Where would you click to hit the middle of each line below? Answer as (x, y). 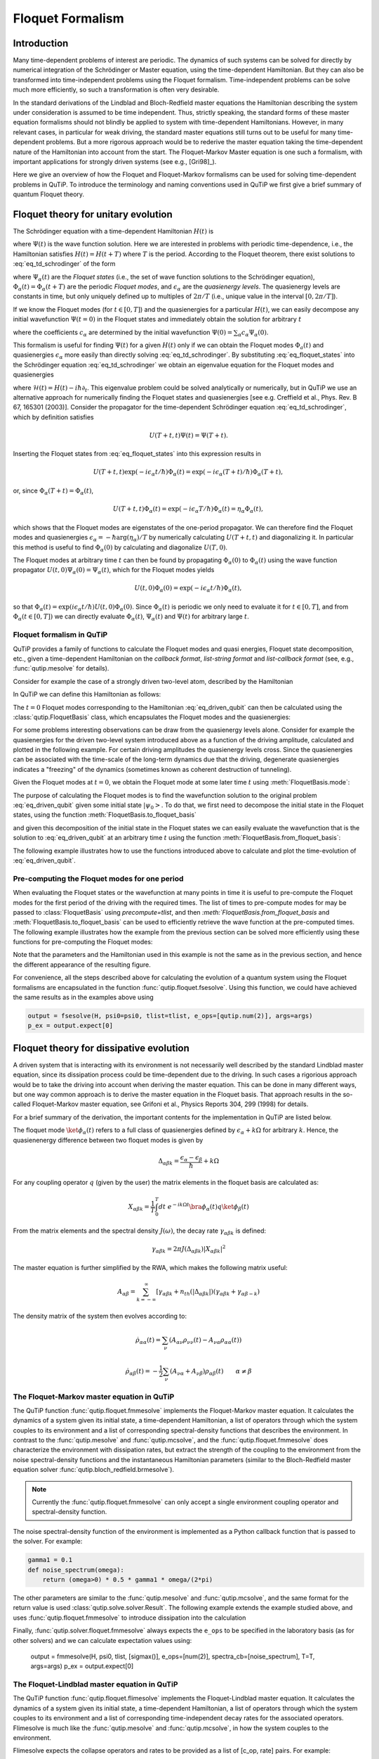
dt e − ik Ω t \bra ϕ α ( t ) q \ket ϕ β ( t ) (204, 1207)
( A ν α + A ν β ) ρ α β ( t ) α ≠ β (211, 1372)
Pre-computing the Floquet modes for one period (98, 878)
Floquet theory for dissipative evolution (101, 1048)
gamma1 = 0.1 (50, 1560)
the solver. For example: (48, 1542)
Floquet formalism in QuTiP (60, 635)
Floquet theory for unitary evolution (93, 214)
